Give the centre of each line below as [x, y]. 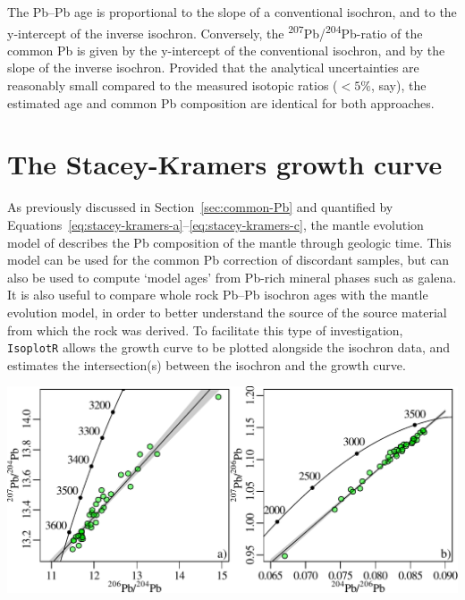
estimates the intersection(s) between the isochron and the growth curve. [207, 364]
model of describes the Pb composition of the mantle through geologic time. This [229, 242]
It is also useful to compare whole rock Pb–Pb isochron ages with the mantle [218, 295]
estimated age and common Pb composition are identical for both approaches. [221, 102]
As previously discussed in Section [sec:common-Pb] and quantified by [200, 207]
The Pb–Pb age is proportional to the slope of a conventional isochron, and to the [232, 12]
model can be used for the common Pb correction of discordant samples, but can [228, 260]
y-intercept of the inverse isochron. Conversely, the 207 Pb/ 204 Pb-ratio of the [215, 31]
